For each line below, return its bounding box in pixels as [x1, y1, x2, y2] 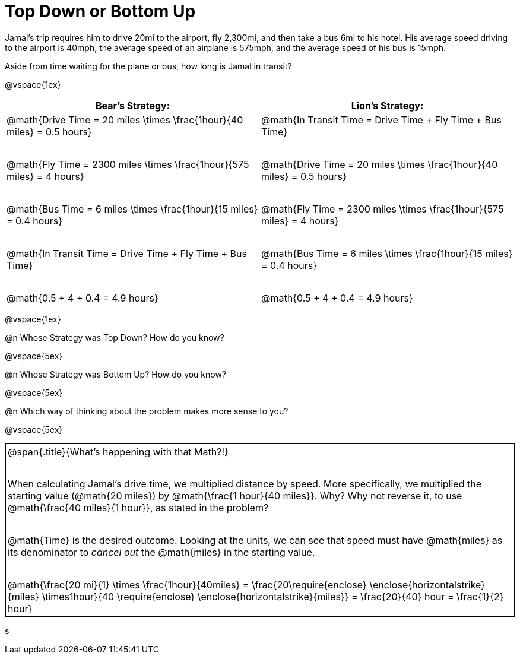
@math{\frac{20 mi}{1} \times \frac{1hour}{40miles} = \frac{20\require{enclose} [8, 579, 367, 591]
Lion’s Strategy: [351, 99, 424, 112]
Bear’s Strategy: [95, 99, 170, 112]
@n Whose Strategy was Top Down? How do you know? [5, 332, 224, 343]
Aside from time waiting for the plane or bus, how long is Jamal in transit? [5, 61, 292, 71]
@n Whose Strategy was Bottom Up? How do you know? [5, 369, 227, 379]
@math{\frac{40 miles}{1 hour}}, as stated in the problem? [8, 502, 269, 514]
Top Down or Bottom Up [5, 1, 196, 21]
